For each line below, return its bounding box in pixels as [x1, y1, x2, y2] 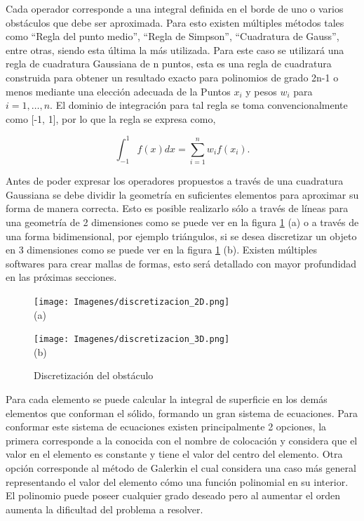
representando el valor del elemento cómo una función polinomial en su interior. [6, 474, 349, 489]
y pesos [245, 84, 277, 98]
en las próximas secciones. [6, 270, 117, 284]
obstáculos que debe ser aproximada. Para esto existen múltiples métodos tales [6, 15, 344, 29]
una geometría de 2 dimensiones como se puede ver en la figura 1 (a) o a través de [6, 214, 359, 229]
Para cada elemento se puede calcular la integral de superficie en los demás [6, 392, 328, 407]
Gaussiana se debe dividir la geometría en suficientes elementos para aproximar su [6, 187, 359, 202]
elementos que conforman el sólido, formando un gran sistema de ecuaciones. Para [6, 405, 358, 420]
